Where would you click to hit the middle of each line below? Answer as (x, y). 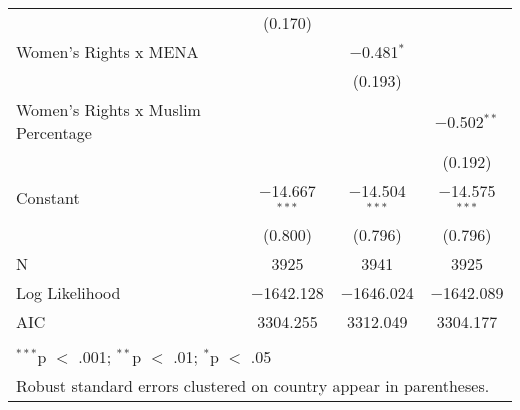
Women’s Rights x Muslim (108, 109)
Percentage (54, 132)
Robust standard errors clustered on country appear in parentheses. (253, 385)
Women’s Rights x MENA (107, 51)
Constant (48, 198)
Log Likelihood (68, 292)
